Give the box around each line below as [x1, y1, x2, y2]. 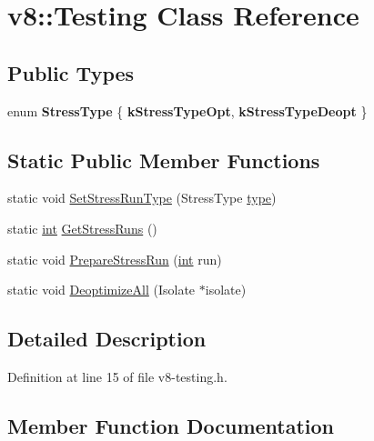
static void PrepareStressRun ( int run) [7, 249, 222, 268]
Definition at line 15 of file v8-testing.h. [7, 366, 227, 386]
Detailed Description [7, 325, 207, 353]
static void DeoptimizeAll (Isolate [7, 280, 196, 299]
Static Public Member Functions [7, 145, 320, 174]
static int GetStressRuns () [7, 218, 157, 237]
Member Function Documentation [7, 411, 335, 439]
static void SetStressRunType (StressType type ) [7, 188, 277, 207]
